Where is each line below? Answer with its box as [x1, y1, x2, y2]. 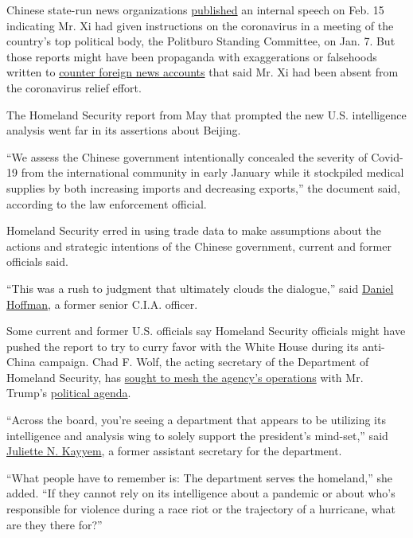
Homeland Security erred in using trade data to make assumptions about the [6, 222, 382, 239]
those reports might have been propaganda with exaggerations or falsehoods [6, 48, 377, 64]
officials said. [6, 253, 68, 270]
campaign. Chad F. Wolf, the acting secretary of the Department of [39, 353, 369, 370]
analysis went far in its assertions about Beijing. [6, 122, 241, 138]
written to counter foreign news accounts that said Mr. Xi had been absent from [6, 64, 399, 80]
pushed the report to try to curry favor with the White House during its [6, 337, 359, 354]
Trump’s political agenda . [6, 384, 131, 401]
